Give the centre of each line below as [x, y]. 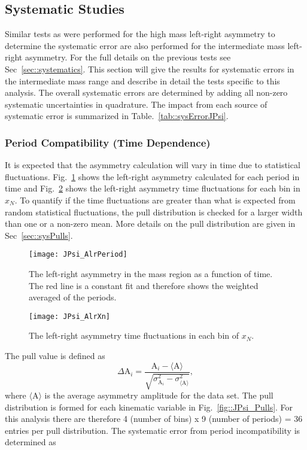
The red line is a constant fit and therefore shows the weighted [144, 285]
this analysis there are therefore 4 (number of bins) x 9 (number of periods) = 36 [154, 419]
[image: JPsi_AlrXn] [70, 316]
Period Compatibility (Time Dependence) [108, 142]
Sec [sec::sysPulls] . [39, 235]
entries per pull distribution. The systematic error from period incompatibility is [153, 430]
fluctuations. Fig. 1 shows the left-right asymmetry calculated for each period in [152, 176]
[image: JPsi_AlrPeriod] [78, 255]
